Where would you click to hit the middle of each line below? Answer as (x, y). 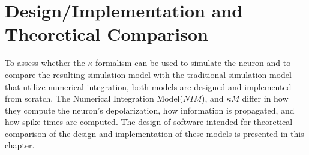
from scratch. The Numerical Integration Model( (94, 98)
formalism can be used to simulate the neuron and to (193, 63)
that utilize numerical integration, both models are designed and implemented (148, 86)
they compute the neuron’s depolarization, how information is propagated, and (150, 110)
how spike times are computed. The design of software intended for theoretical (149, 122)
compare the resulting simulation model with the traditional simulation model (148, 74)
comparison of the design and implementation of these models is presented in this (154, 133)
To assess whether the (45, 63)
